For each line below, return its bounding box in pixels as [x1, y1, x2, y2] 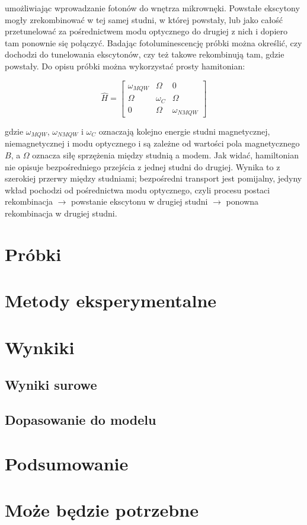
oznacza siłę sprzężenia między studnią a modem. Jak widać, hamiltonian [32, 149, 299, 161]
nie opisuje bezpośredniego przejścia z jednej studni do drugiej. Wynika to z [5, 160, 280, 173]
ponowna [226, 195, 259, 208]
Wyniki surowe [5, 376, 97, 394]
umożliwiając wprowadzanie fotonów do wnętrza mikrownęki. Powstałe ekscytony [5, 2, 300, 14]
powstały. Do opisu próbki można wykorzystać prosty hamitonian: [5, 59, 245, 72]
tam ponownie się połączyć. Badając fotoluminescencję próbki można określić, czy [5, 36, 302, 49]
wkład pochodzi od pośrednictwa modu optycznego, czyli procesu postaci [5, 183, 270, 196]
